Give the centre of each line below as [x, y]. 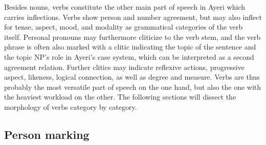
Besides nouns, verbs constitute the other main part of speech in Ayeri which [125, 7]
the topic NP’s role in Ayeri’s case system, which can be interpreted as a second [129, 56]
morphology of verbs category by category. [71, 106]
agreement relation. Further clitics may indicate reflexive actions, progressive [124, 67]
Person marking [47, 134]
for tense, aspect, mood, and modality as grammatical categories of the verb [124, 27]
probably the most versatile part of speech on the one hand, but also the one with [133, 87]
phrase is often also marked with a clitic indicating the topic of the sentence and [130, 47]
